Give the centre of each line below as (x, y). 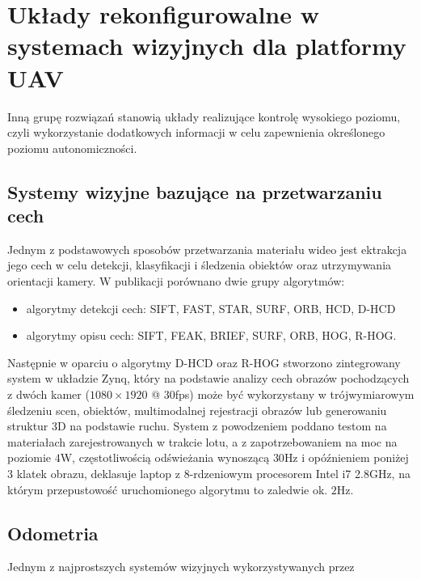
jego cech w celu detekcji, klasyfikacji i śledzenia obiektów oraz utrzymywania (200, 265)
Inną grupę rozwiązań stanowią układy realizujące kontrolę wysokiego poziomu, (204, 116)
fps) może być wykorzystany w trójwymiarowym (295, 394)
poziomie (29, 457)
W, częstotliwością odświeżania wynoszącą (165, 457)
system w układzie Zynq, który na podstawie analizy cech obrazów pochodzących (208, 378)
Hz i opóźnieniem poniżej (346, 457)
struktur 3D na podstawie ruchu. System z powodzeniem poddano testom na (197, 426)
